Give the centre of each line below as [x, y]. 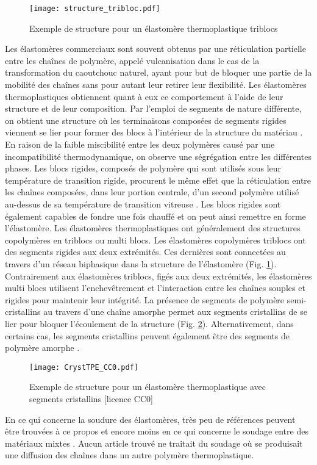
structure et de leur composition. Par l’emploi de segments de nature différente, [153, 108]
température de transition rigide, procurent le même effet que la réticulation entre [158, 180]
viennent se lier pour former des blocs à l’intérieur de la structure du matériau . [154, 132]
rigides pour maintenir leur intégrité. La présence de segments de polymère [145, 299]
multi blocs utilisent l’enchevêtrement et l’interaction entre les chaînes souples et [155, 288]
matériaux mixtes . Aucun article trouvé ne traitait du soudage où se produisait [154, 443]
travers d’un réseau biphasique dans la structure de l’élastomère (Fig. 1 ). [141, 263]
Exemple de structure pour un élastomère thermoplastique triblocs [154, 28]
